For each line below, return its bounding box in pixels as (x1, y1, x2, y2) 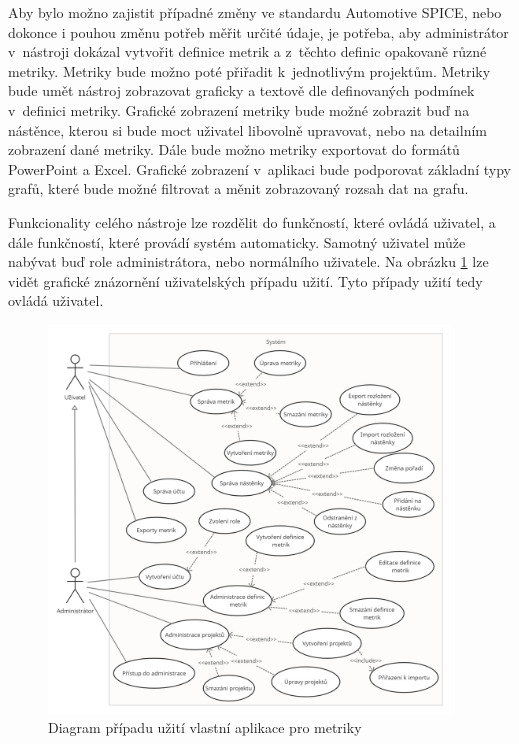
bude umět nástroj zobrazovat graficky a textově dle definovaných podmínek (8, 80, 475, 101)
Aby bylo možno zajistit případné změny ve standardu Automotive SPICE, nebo (8, 2, 502, 22)
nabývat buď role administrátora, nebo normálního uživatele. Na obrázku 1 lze (8, 251, 489, 272)
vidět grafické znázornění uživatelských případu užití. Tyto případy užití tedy (8, 270, 483, 291)
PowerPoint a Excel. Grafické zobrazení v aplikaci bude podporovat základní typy (8, 158, 511, 179)
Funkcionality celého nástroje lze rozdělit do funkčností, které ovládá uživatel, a (8, 211, 496, 232)
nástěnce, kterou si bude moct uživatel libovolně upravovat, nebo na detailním (8, 119, 487, 140)
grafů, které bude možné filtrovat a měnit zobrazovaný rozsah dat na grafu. (8, 178, 469, 199)
